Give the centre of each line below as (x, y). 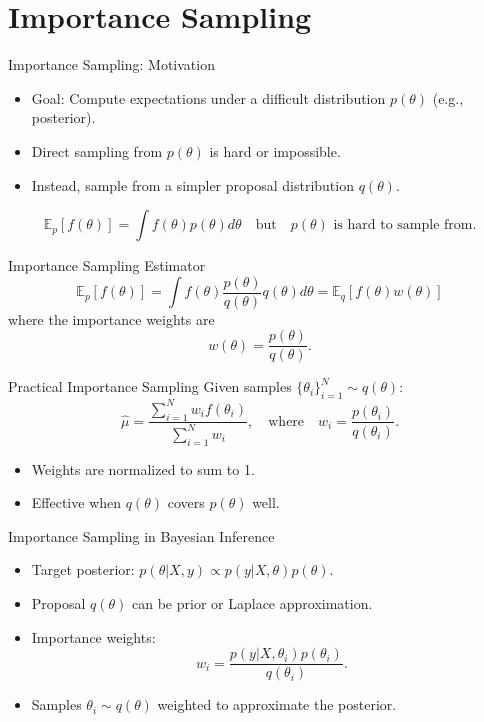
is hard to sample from (403, 225)
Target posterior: (83, 569)
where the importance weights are (111, 318)
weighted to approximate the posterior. (277, 704)
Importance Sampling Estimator (107, 265)
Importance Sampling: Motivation (111, 64)
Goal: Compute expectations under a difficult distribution (208, 97)
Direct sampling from (97, 150)
